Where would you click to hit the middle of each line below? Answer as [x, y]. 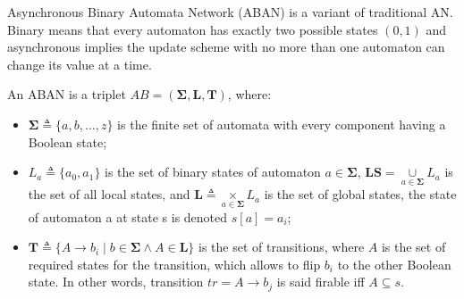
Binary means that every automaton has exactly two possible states [193, 29]
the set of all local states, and [109, 194]
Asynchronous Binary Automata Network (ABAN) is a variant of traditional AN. [230, 12]
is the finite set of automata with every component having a [282, 124]
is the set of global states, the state [360, 194]
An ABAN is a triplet [67, 94]
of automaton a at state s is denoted [128, 216]
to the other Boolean [394, 264]
